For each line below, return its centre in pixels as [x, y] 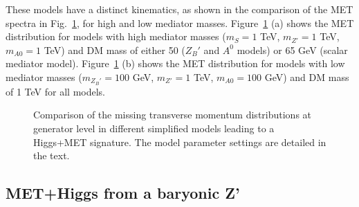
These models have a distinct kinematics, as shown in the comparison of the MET [179, 9]
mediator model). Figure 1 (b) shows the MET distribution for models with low [175, 63]
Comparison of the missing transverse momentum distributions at [173, 115]
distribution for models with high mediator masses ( [116, 36]
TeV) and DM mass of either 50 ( [114, 49]
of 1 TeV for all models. [56, 91]
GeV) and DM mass [307, 76]
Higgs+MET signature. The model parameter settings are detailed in [180, 142]
